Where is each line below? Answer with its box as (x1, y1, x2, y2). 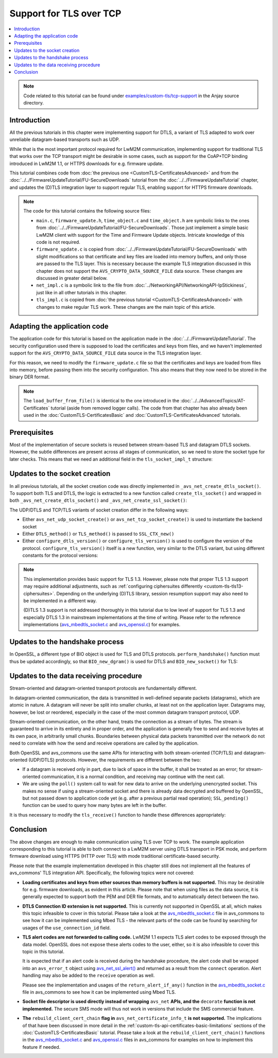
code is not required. (36, 239, 81, 245)
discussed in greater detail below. (36, 275, 108, 281)
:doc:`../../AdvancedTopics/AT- (180, 398, 246, 404)
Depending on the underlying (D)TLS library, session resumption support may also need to (56, 590, 249, 596)
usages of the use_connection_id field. (22, 924, 111, 931)
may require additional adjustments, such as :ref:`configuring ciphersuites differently (23, 583, 203, 589)
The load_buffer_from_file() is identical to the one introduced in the (23, 398, 180, 404)
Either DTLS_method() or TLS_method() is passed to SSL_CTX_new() (22, 531, 175, 537)
